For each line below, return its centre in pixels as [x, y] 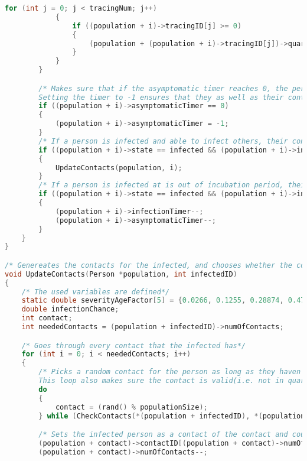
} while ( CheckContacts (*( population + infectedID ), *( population [172, 416]
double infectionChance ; [70, 309]
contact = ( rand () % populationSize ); [131, 407]
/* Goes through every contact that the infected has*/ [134, 345]
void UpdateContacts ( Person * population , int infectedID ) [121, 274]
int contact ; [47, 318]
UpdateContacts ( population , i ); [119, 168]
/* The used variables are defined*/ [96, 292]
